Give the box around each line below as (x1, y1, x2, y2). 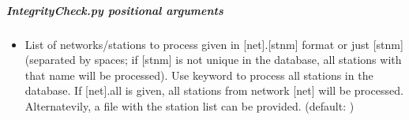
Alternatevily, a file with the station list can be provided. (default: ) (24, 97, 355, 114)
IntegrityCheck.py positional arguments (6, 2, 223, 18)
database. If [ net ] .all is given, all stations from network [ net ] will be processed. (24, 82, 403, 99)
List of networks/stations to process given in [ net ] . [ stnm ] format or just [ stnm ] (24, 36, 403, 52)
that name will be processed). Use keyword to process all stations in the (24, 66, 373, 83)
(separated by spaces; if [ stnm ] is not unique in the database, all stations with (24, 51, 402, 68)
